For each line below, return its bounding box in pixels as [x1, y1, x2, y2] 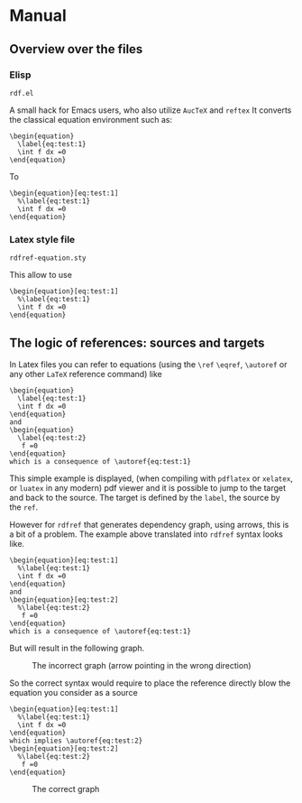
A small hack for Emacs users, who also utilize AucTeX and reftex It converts [9, 105, 292, 115]
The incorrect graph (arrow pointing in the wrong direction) [32, 660, 252, 670]
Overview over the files [9, 42, 143, 57]
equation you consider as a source [9, 687, 138, 697]
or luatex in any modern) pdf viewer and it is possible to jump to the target [9, 482, 287, 493]
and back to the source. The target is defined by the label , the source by [9, 492, 281, 503]
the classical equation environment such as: [9, 114, 173, 125]
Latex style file [9, 233, 76, 245]
